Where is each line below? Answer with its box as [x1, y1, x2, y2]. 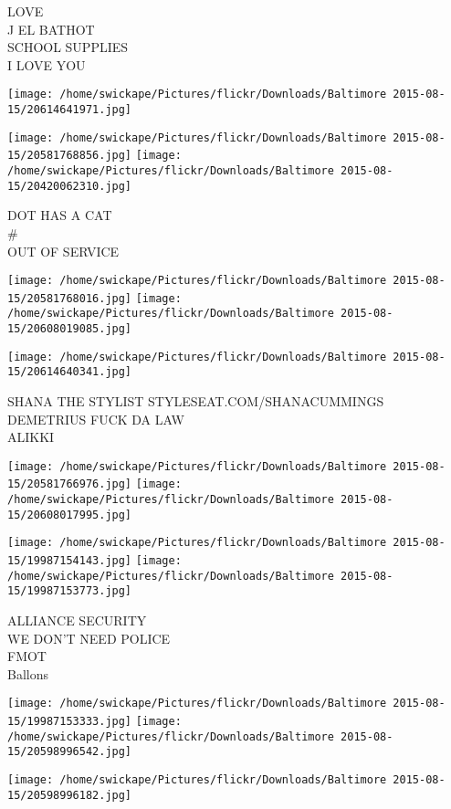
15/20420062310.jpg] [7, 179, 132, 193]
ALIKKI [7, 427, 55, 447]
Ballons [7, 664, 48, 683]
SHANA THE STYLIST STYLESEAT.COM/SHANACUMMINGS [7, 392, 384, 411]
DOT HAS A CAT [7, 205, 112, 225]
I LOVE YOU [7, 55, 86, 74]
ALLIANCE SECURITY [7, 611, 147, 630]
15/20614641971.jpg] [7, 103, 132, 117]
